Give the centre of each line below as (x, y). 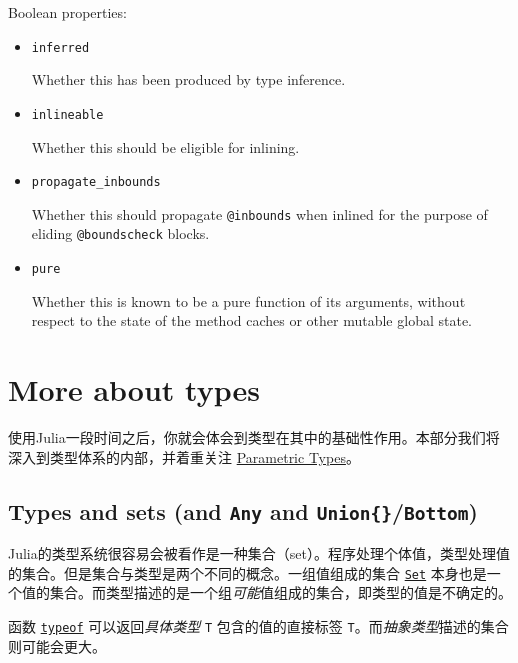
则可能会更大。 (57, 645)
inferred (60, 47)
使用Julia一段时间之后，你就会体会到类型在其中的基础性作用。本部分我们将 (254, 437)
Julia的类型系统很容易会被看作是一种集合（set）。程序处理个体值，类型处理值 (259, 553)
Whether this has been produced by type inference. (188, 79)
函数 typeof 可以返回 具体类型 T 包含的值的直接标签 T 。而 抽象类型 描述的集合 (258, 625)
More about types (134, 389)
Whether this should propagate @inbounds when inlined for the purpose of (259, 213)
